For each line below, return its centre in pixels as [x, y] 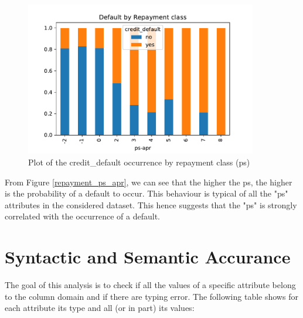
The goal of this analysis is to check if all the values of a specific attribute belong [150, 285]
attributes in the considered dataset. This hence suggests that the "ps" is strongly [151, 204]
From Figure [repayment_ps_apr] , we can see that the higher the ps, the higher [149, 182]
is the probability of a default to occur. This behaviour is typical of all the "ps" [147, 193]
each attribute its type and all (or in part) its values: [100, 308]
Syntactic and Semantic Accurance [148, 257]
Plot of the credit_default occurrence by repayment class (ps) [139, 162]
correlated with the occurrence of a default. [82, 216]
